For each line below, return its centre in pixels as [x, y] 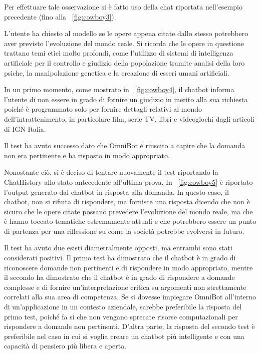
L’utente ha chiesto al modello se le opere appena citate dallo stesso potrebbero [126, 33]
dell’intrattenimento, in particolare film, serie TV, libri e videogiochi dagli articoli [129, 118]
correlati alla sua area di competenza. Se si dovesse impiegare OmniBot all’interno [130, 297]
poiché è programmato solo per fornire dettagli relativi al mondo [103, 109]
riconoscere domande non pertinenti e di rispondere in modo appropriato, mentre [128, 267]
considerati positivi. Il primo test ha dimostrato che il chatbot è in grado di [120, 258]
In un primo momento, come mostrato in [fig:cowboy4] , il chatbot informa [119, 89]
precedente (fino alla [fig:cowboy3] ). [60, 16]
